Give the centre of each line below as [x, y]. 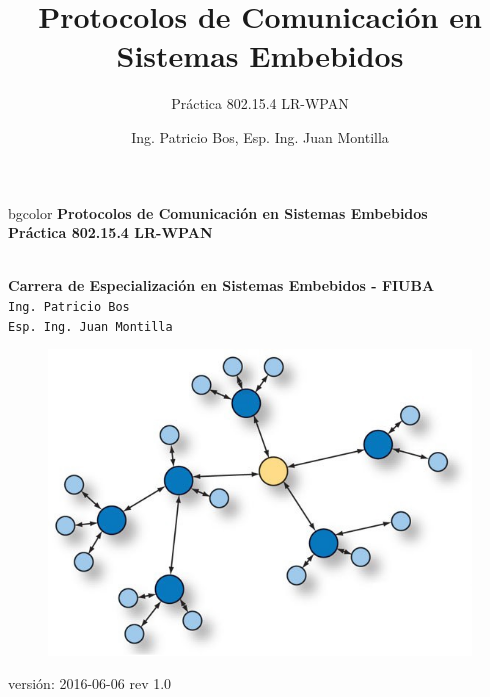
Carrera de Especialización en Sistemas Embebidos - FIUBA [221, 285]
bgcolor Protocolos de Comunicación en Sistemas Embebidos [218, 212]
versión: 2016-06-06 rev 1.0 [90, 683]
